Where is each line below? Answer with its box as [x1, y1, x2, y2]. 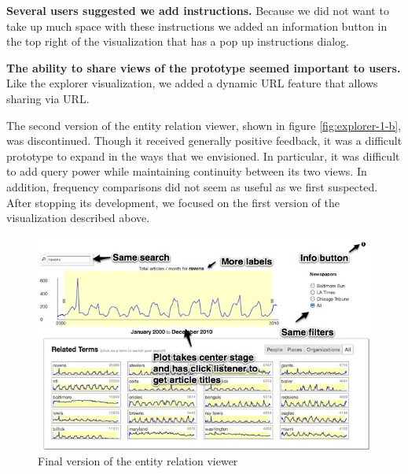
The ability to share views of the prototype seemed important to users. [6, 59, 401, 76]
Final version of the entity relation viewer [38, 453, 238, 469]
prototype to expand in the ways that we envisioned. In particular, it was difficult [6, 147, 400, 164]
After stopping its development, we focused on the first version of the [6, 194, 340, 210]
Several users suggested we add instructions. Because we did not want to [6, 2, 389, 18]
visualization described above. [6, 209, 150, 226]
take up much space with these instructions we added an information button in [6, 17, 388, 34]
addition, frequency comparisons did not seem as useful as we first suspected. [6, 178, 378, 194]
